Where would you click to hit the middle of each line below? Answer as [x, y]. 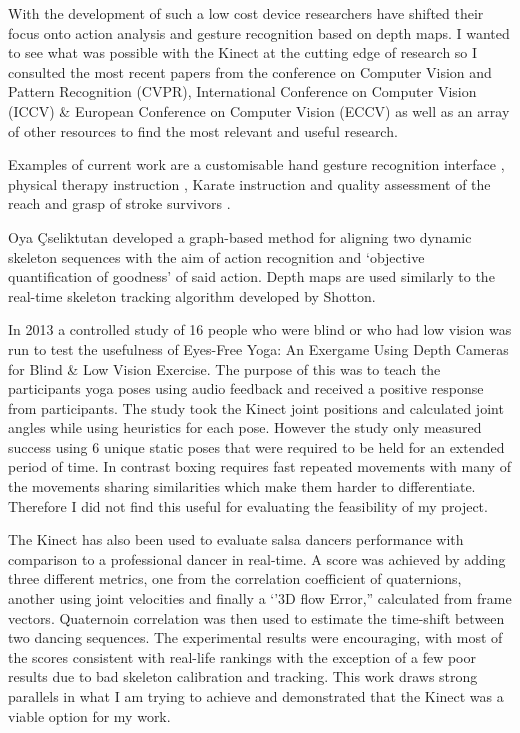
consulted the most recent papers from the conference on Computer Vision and [250, 71]
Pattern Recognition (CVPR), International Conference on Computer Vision [242, 91]
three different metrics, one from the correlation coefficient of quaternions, [235, 578]
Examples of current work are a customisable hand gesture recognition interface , [256, 164]
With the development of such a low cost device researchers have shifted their [246, 13]
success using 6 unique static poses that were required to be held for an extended [256, 446]
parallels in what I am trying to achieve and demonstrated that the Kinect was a [256, 696]
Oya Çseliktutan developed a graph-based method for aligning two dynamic [240, 236]
